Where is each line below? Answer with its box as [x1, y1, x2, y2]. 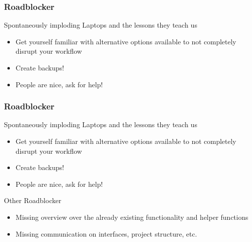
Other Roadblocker [4, 195, 62, 206]
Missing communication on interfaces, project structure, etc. [15, 228, 197, 239]
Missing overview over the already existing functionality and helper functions [15, 211, 249, 222]
